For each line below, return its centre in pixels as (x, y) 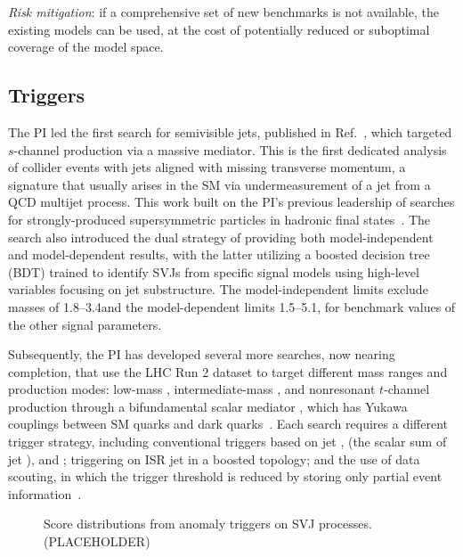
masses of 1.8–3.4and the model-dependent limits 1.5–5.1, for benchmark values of (232, 306)
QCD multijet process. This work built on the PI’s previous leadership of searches (231, 202)
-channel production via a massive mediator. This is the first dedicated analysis (230, 149)
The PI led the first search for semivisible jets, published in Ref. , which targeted (230, 131)
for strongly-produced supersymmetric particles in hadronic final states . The (219, 219)
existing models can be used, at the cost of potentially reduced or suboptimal (219, 29)
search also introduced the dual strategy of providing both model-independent (221, 237)
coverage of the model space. (86, 47)
